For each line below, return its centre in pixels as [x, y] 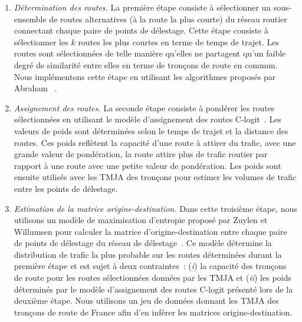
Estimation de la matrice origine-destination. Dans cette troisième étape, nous [155, 208]
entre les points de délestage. [66, 188]
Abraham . [35, 88]
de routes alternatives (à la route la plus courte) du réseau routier [168, 19]
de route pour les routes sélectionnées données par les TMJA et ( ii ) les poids [152, 278]
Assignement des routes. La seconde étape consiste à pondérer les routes [144, 107]
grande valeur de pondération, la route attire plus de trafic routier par [141, 154]
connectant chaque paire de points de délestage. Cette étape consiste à [141, 30]
